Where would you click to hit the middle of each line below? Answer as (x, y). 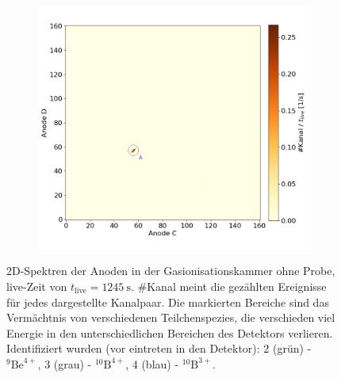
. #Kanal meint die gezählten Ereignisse (229, 286)
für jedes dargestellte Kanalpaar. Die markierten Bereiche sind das (168, 302)
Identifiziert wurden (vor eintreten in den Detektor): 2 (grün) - (159, 348)
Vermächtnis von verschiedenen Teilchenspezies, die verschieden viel (171, 317)
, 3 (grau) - (65, 363)
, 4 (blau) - (152, 363)
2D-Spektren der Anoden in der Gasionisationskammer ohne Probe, (171, 271)
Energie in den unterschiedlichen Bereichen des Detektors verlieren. (170, 332)
